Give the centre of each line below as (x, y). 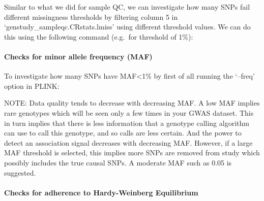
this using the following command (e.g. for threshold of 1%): (99, 36)
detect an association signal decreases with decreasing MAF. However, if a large (128, 142)
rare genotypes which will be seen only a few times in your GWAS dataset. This (129, 112)
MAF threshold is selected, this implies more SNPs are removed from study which (132, 153)
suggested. (20, 172)
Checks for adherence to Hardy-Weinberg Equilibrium (101, 192)
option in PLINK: (32, 86)
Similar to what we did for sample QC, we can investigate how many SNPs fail (127, 7)
